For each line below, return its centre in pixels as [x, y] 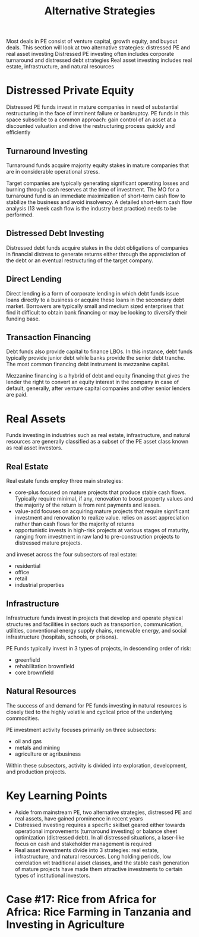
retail [21, 578]
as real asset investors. [34, 448]
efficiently [18, 133]
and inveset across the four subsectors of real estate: [72, 555]
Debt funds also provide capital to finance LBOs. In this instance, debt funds [99, 351]
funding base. [23, 319]
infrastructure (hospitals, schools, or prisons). [62, 637]
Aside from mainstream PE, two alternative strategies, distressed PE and [103, 812]
